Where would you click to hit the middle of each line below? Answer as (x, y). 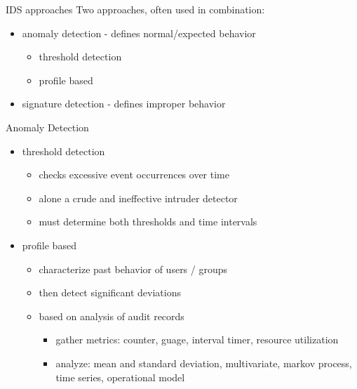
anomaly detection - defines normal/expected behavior (139, 33)
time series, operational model (120, 377)
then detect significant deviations (110, 292)
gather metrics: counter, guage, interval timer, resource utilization (197, 339)
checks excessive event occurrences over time (134, 174)
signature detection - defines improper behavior (124, 104)
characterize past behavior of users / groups (133, 269)
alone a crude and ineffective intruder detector (138, 198)
